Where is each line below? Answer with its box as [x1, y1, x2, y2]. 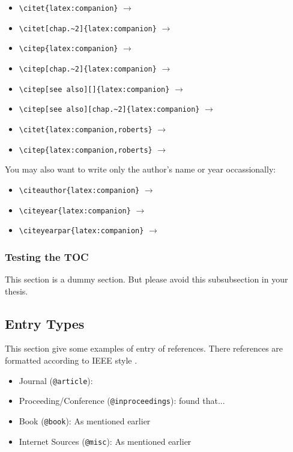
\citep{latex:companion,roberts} [19, 145, 153, 154]
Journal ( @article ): [19, 374, 93, 386]
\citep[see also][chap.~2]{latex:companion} [19, 105, 200, 114]
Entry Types [5, 314, 85, 332]
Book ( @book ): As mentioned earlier [19, 414, 151, 427]
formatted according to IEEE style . [5, 354, 137, 367]
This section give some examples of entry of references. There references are [5, 342, 283, 355]
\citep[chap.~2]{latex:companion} [19, 64, 157, 73]
